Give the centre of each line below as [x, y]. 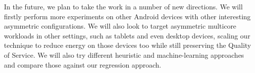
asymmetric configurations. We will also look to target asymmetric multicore [120, 26]
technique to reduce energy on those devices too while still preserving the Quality [127, 45]
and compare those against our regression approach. [83, 64]
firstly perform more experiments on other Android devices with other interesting [127, 16]
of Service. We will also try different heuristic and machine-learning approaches [124, 55]
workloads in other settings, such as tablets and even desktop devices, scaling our [127, 35]
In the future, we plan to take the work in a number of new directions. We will [124, 6]
